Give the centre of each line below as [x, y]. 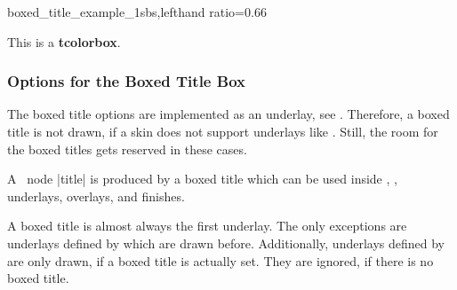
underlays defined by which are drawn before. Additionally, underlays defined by [226, 243]
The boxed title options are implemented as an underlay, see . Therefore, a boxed [228, 114]
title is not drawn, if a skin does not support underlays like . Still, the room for [223, 131]
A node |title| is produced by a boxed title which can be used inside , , [202, 179]
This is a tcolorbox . [64, 41]
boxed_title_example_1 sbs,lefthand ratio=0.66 [137, 12]
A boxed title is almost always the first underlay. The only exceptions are [207, 226]
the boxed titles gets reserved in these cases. [127, 149]
